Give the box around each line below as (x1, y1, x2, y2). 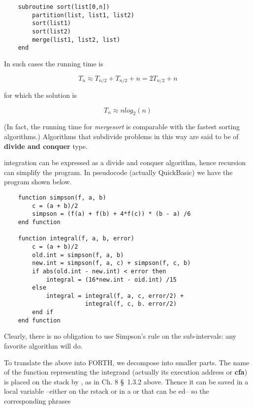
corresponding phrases (4, 396, 71, 406)
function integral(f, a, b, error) (18, 235, 134, 242)
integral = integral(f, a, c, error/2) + (46, 292, 184, 299)
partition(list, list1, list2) (32, 11, 134, 19)
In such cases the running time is (4, 58, 103, 68)
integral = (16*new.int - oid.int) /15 (46, 276, 177, 283)
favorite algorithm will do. (4, 341, 83, 351)
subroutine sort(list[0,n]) (18, 3, 110, 10)
